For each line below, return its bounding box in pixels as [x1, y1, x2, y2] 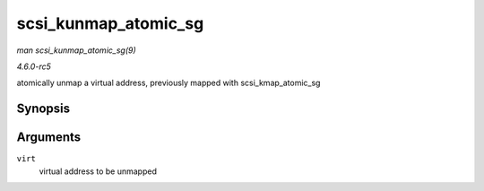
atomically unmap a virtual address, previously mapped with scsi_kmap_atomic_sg [16, 77, 321, 89]
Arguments [16, 130, 82, 145]
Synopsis [16, 101, 71, 117]
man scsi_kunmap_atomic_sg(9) [16, 45, 136, 56]
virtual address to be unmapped [39, 166, 157, 177]
